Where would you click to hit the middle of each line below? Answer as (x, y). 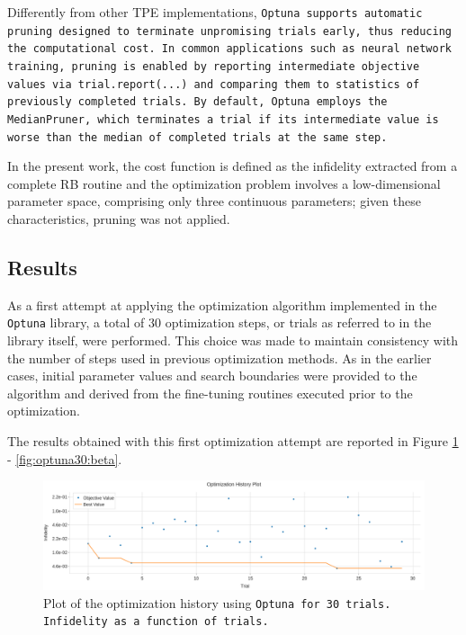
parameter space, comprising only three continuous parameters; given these (214, 201)
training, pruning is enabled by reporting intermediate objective (214, 66)
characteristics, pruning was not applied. (119, 219)
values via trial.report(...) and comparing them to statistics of (214, 84)
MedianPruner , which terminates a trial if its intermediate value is (223, 119)
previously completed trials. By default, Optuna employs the (197, 102)
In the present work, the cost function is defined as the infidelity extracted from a (233, 166)
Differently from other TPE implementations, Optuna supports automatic (215, 12)
